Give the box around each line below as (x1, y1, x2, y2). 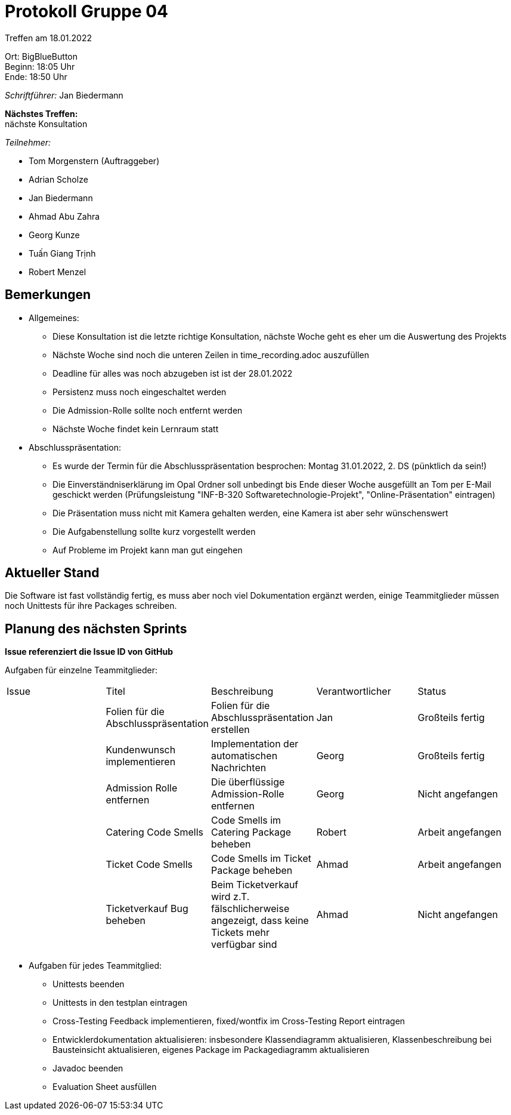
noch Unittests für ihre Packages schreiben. (5, 600, 177, 611)
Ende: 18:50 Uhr (5, 71, 67, 82)
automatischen (211, 750, 278, 762)
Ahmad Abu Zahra (29, 211, 100, 221)
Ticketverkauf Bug (106, 903, 188, 915)
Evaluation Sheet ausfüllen (52, 1082, 157, 1092)
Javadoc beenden (52, 1063, 123, 1074)
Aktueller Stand (5, 565, 100, 581)
